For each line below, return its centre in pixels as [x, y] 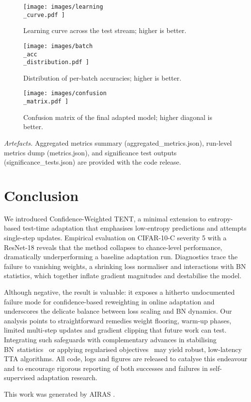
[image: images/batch [58, 46]
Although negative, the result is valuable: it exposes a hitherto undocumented [119, 292]
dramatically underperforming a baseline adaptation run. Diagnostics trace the [121, 257]
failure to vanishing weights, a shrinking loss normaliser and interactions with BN [125, 266]
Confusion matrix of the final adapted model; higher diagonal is [118, 117]
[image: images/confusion [65, 93]
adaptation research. [67, 377]
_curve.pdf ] [44, 15]
